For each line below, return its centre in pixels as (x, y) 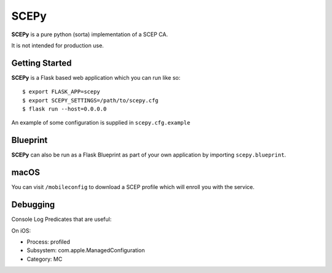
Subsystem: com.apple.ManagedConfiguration (86, 250)
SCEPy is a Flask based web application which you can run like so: (96, 77)
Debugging (33, 205)
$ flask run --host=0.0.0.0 (65, 109)
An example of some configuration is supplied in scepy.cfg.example (101, 123)
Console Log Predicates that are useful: (61, 219)
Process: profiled (48, 242)
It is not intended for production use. (57, 45)
